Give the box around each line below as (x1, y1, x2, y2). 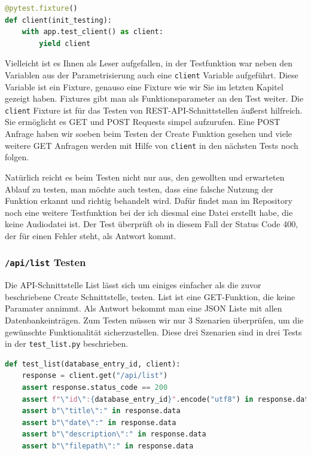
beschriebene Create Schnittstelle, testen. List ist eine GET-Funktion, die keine (5, 290, 295, 303)
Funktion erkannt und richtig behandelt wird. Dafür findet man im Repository (5, 194, 292, 207)
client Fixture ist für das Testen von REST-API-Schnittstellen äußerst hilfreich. (5, 103, 303, 116)
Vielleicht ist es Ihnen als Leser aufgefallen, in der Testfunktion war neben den (5, 57, 292, 69)
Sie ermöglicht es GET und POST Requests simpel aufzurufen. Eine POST (5, 115, 280, 128)
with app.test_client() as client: (22, 28, 163, 36)
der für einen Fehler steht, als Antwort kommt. (5, 229, 176, 242)
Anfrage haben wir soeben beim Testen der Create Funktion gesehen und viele (5, 127, 292, 140)
